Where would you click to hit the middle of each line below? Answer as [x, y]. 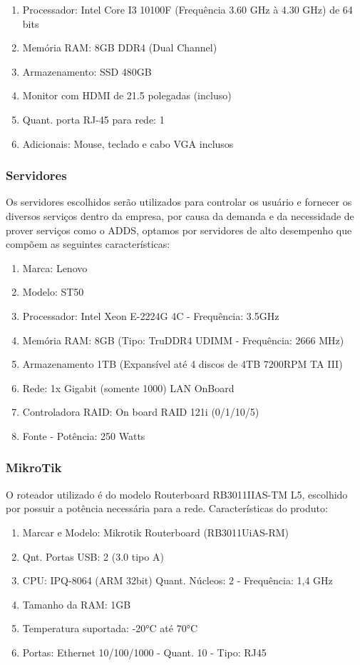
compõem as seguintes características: [88, 244]
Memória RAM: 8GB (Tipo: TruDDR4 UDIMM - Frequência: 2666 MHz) [183, 340]
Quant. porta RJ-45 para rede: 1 [93, 119]
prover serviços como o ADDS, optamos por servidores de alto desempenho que [179, 230]
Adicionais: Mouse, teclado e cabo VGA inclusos [128, 143]
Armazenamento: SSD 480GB [87, 71]
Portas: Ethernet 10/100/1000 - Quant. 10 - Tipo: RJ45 [144, 652]
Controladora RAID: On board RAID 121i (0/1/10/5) [141, 412]
